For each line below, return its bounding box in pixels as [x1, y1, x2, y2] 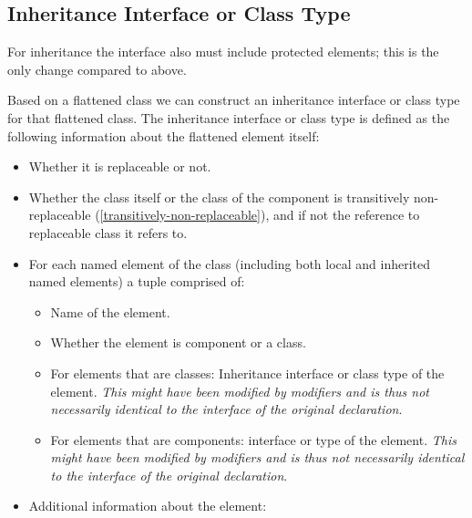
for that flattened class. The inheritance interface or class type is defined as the [7, 108, 450, 127]
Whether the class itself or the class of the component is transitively [28, 187, 410, 206]
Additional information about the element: [28, 496, 267, 515]
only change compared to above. [7, 59, 187, 78]
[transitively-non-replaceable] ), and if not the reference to [99, 205, 420, 224]
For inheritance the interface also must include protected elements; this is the [7, 42, 439, 61]
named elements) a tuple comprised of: [28, 272, 245, 291]
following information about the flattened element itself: [7, 126, 320, 145]
